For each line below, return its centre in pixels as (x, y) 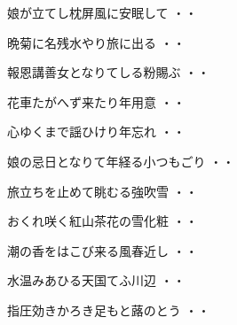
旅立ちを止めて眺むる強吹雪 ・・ (103, 191)
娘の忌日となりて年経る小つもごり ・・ (121, 161)
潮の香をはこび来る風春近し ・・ (103, 250)
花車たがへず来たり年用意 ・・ (96, 101)
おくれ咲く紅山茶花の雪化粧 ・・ (103, 221)
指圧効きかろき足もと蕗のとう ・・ (109, 310)
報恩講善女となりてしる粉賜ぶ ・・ (109, 72)
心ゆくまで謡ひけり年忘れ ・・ (96, 132)
